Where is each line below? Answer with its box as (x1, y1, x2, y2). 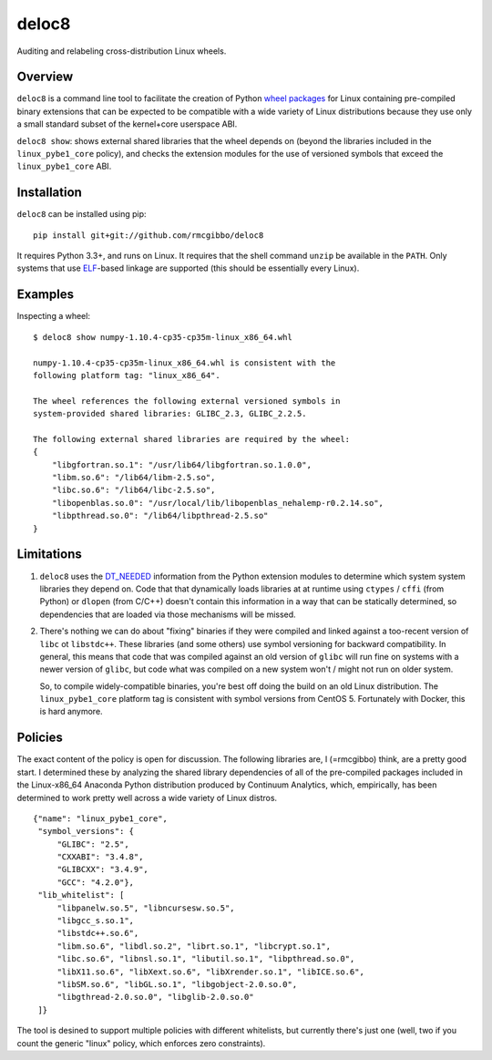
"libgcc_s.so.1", (56, 916, 135, 926)
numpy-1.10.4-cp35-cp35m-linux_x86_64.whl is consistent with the (33, 357, 336, 368)
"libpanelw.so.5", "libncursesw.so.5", (56, 902, 236, 913)
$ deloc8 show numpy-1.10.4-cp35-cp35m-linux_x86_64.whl (33, 332, 293, 342)
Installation (16, 185, 82, 201)
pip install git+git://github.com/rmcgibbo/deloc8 (33, 230, 264, 241)
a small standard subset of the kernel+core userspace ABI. (16, 118, 238, 129)
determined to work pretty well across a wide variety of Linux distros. (16, 792, 278, 803)
